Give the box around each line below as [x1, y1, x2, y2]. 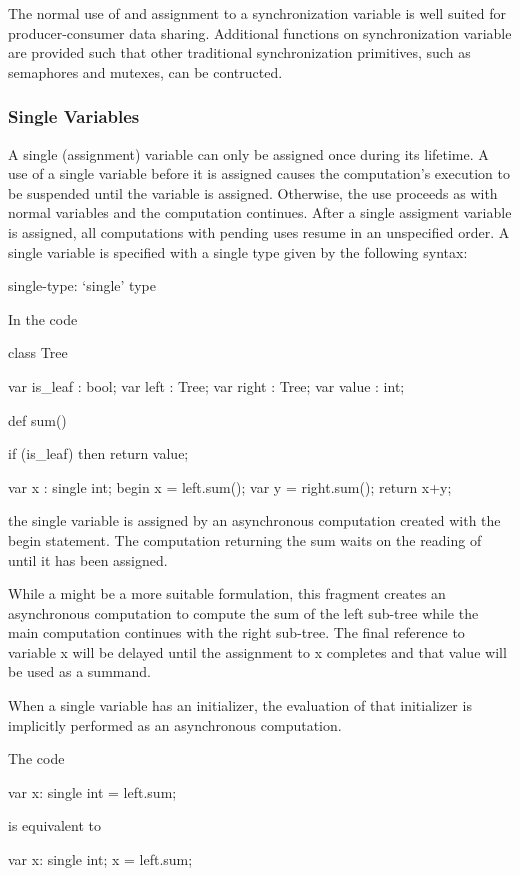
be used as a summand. [8, 661, 151, 682]
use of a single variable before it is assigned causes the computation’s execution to [8, 163, 510, 184]
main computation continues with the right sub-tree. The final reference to [8, 622, 465, 643]
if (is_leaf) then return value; [8, 443, 189, 464]
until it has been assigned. [8, 549, 168, 570]
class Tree [8, 342, 68, 363]
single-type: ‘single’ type [8, 275, 156, 296]
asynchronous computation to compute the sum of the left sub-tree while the [8, 602, 479, 623]
